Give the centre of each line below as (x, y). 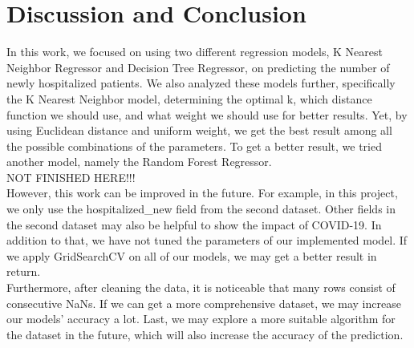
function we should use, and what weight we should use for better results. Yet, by (207, 114)
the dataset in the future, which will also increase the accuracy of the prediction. (205, 334)
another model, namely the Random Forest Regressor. (139, 162)
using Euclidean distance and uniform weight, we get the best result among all (199, 130)
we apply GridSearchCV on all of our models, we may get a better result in (192, 255)
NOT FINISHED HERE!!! (71, 177)
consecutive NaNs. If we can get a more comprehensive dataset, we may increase (204, 303)
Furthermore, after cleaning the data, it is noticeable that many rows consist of (201, 287)
